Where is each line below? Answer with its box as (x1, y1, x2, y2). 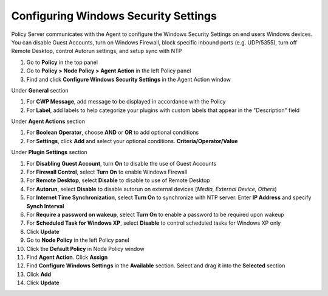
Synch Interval (26, 202, 64, 210)
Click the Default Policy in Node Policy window (26, 245, 145, 252)
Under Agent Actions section (11, 118, 85, 125)
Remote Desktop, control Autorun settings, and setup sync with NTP (11, 48, 182, 55)
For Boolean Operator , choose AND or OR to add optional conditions (26, 129, 199, 136)
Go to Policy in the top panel (26, 58, 98, 66)
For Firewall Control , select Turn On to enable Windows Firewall (26, 168, 188, 176)
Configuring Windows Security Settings (11, 9, 217, 23)
